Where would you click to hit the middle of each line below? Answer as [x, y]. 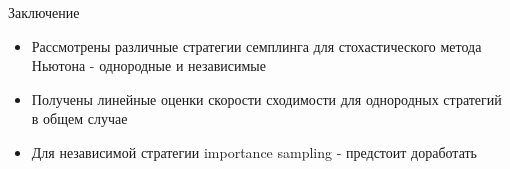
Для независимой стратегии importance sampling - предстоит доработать [254, 151]
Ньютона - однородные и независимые [148, 65]
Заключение [44, 12]
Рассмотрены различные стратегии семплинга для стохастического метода [256, 45]
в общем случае [79, 118]
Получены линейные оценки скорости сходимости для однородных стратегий [266, 98]
